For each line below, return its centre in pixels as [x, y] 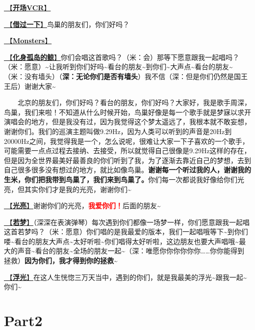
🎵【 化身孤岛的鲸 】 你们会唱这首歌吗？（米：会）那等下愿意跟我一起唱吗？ [122, 57]
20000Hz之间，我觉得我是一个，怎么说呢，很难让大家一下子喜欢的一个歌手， [127, 141]
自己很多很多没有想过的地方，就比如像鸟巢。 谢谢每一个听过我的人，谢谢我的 [127, 170]
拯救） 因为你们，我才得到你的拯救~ [61, 261]
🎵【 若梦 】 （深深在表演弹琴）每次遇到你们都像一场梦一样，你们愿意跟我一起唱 [127, 222]
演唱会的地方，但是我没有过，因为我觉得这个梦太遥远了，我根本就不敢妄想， [127, 122]
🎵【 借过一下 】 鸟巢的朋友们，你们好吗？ [67, 24]
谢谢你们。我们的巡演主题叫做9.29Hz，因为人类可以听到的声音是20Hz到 [118, 131]
